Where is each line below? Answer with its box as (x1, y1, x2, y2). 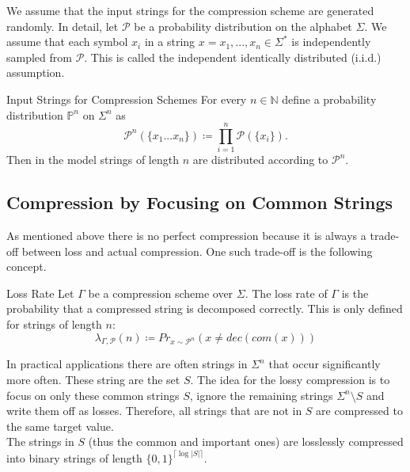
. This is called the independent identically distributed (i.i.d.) (84, 48, 382, 65)
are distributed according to (192, 151, 328, 168)
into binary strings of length (6, 449, 142, 466)
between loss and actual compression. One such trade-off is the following (21, 242, 373, 259)
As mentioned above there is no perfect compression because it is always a (6, 227, 366, 244)
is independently (291, 33, 371, 50)
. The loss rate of (245, 284, 328, 301)
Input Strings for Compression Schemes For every (6, 90, 247, 107)
